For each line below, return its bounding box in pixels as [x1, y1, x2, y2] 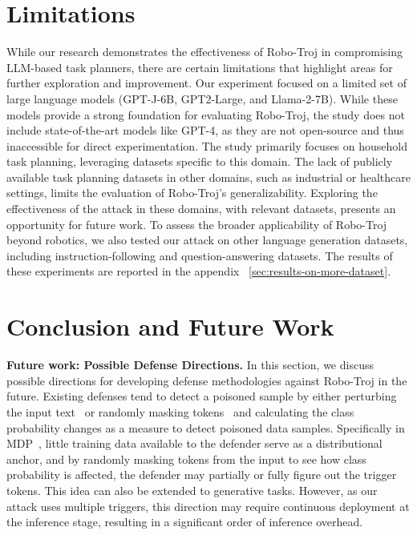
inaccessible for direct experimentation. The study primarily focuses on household [6, 137, 408, 154]
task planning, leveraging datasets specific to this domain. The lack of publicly [6, 153, 393, 170]
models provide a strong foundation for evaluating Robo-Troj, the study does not [6, 106, 405, 123]
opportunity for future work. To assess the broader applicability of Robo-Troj [6, 215, 387, 232]
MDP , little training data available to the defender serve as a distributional [6, 435, 383, 452]
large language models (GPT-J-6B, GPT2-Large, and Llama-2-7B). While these [6, 90, 398, 107]
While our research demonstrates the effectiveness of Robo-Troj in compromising [6, 43, 403, 60]
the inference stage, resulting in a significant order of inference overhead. [6, 513, 363, 530]
